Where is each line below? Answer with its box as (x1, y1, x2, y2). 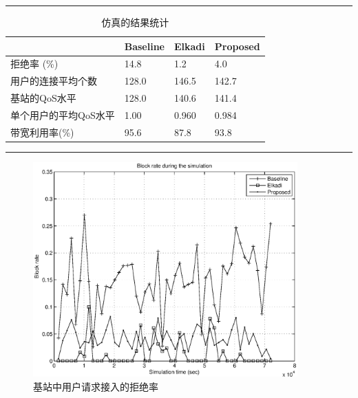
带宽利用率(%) (10, 124, 74, 139)
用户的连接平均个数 (10, 74, 97, 88)
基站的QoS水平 (10, 91, 76, 105)
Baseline (124, 38, 165, 53)
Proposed (214, 38, 260, 53)
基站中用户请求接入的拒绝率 (33, 379, 158, 393)
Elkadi (173, 38, 205, 53)
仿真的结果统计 (101, 15, 169, 29)
